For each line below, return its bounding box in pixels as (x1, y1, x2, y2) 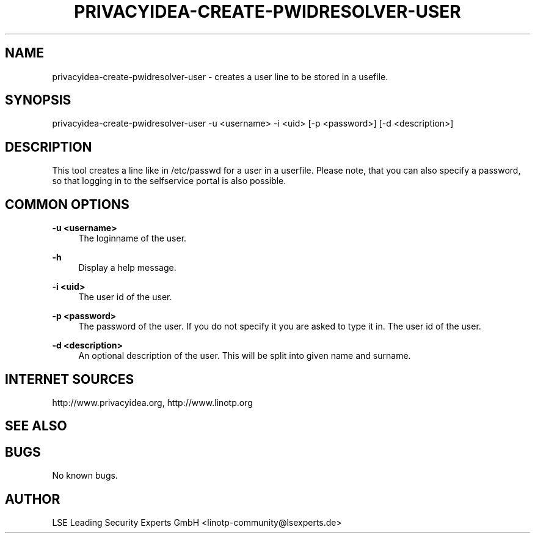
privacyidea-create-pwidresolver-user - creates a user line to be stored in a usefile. (52, 71, 388, 82)
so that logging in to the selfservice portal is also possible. (52, 175, 286, 186)
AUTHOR (5, 491, 60, 507)
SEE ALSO (5, 418, 67, 434)
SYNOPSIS (5, 92, 71, 108)
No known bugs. (52, 470, 118, 481)
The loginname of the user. (78, 233, 187, 244)
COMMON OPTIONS (5, 196, 129, 212)
